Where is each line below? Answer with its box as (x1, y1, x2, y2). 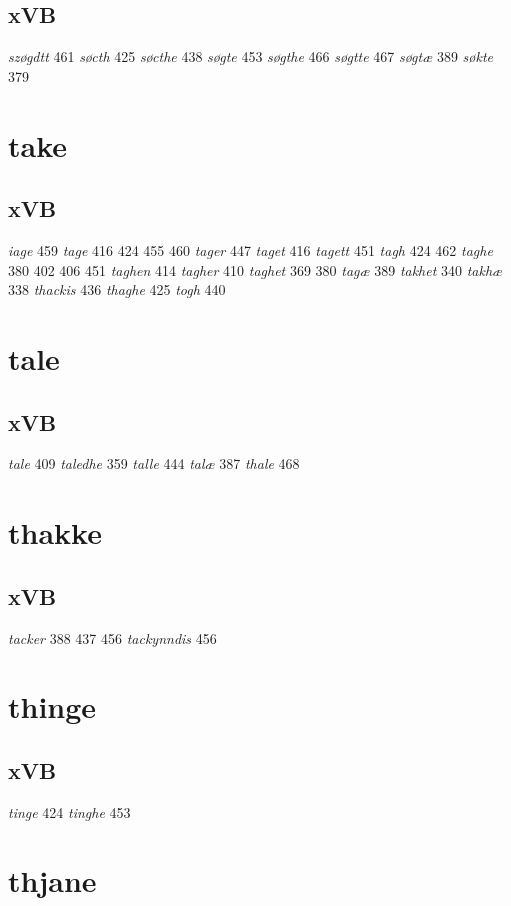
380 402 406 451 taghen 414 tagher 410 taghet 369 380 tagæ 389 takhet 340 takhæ (8, 259, 503, 280)
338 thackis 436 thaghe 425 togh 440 (8, 279, 226, 300)
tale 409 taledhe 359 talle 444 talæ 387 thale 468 (8, 453, 300, 474)
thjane (8, 860, 97, 901)
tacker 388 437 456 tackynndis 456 (8, 627, 217, 648)
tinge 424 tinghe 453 (8, 801, 131, 822)
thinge (8, 686, 97, 727)
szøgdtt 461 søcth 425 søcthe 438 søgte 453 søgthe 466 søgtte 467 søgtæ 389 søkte (8, 46, 493, 67)
